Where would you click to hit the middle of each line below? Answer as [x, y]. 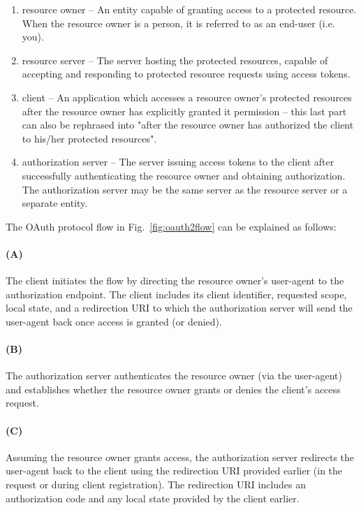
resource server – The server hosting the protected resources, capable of [175, 60]
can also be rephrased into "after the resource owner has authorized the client [188, 125]
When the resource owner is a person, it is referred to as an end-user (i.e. [178, 23]
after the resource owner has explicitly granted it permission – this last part [184, 111]
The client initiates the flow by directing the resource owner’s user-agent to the [175, 280]
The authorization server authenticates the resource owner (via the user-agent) [174, 376]
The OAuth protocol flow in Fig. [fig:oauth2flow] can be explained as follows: [171, 226]
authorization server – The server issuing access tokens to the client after [178, 162]
